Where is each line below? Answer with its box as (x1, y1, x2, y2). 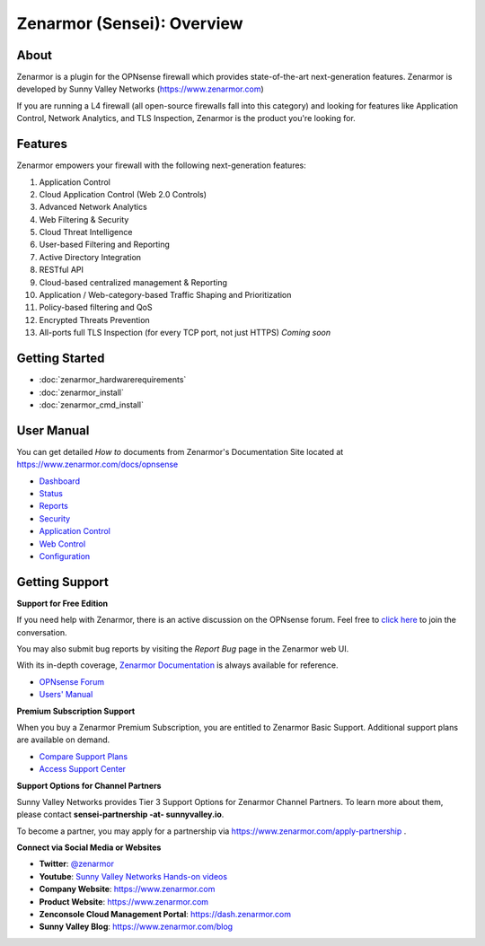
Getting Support (16, 574, 110, 590)
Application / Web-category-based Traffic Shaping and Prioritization (39, 290, 292, 301)
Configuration (39, 550, 91, 561)
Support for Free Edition (16, 598, 109, 609)
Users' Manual (39, 689, 93, 700)
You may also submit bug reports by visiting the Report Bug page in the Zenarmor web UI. (16, 644, 349, 654)
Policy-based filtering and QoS (39, 302, 153, 313)
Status (39, 487, 63, 498)
